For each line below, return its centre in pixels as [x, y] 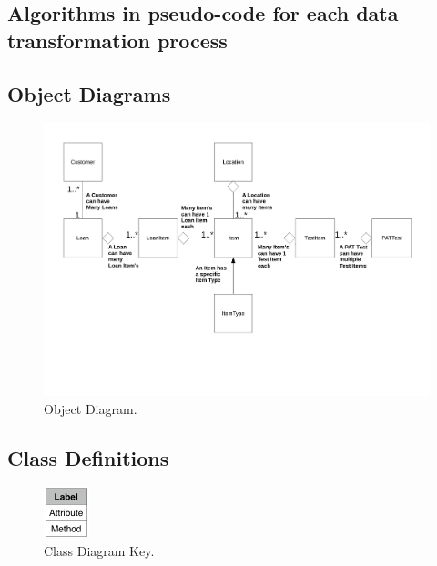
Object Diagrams [89, 93]
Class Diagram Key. [99, 551]
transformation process [117, 40]
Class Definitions [88, 457]
